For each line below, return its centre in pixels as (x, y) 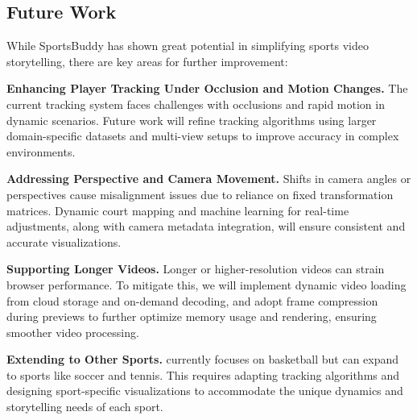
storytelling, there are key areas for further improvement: (147, 61)
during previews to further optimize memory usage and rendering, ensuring (192, 316)
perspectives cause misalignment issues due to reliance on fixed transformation (200, 194)
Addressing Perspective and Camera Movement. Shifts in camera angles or (209, 179)
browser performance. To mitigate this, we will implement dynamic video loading (206, 284)
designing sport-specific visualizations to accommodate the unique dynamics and (205, 391)
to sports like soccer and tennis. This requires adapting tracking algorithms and (203, 374)
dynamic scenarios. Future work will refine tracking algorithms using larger (192, 120)
